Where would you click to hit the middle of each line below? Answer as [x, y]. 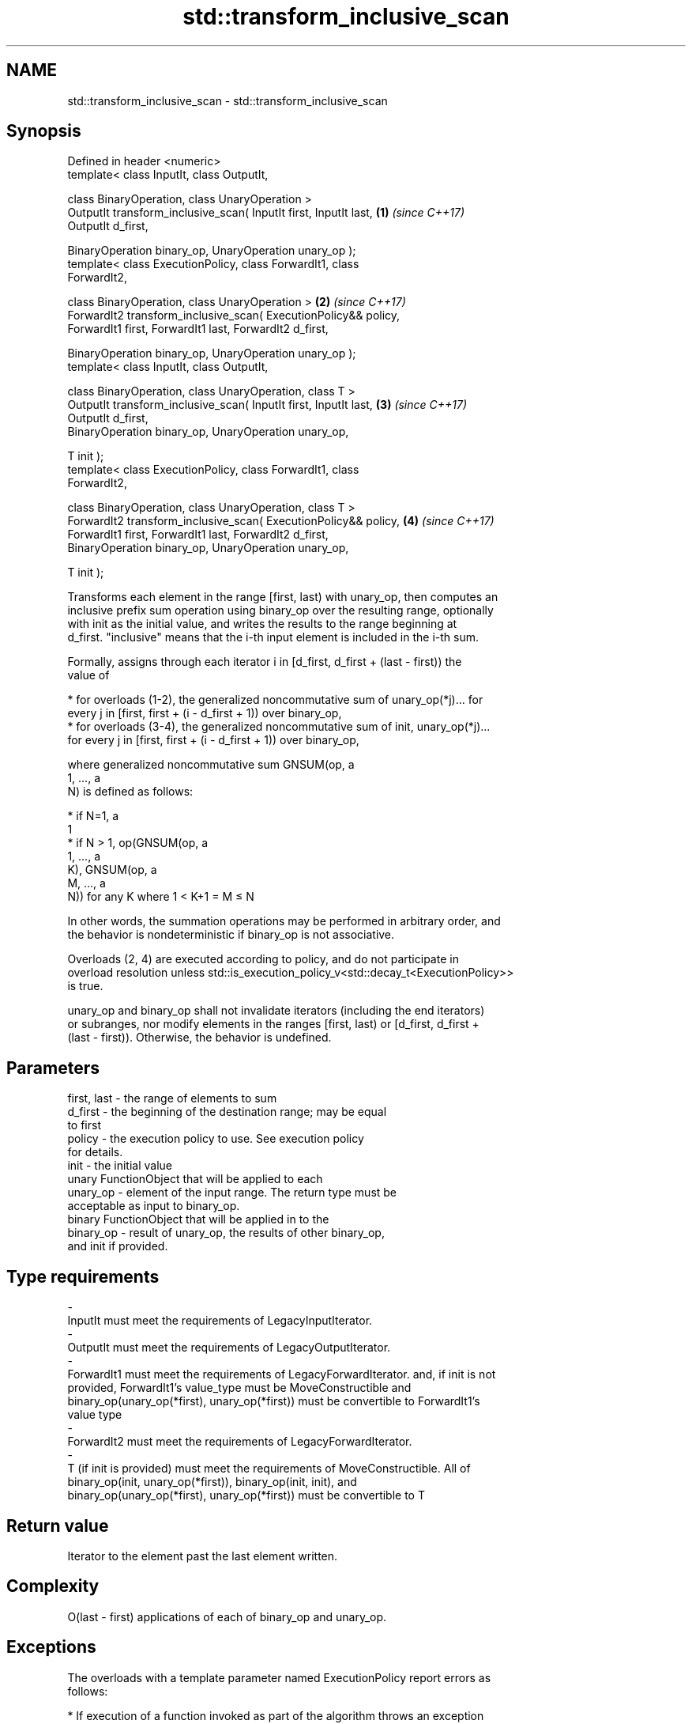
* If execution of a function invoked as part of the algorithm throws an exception [276, 1715]
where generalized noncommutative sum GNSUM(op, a [211, 765]
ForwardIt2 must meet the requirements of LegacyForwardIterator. [240, 1442]
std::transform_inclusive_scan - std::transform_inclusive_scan [228, 100]
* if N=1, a [93, 816]
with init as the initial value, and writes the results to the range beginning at [262, 624]
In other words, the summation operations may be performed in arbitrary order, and [284, 921]
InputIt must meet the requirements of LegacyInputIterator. [220, 1321]
